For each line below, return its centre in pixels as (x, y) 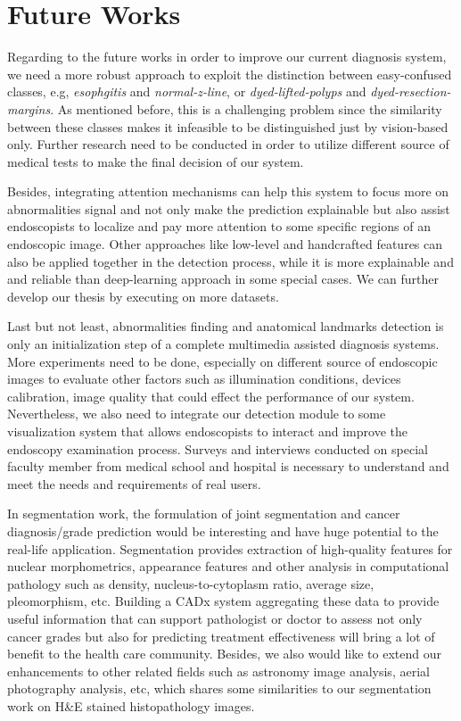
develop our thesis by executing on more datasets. (143, 296)
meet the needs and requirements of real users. (134, 483)
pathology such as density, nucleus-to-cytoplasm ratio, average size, (191, 583)
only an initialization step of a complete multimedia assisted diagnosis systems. (223, 344)
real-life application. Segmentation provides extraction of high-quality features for (230, 548)
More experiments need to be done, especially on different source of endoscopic (222, 361)
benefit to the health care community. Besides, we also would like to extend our (224, 654)
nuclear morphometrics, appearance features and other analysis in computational (228, 566)
